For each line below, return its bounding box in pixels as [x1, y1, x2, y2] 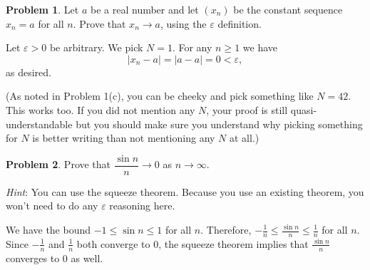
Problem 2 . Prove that [6, 157, 111, 172]
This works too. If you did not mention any [6, 102, 195, 117]
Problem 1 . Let [6, 2, 79, 16]
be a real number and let [91, 2, 199, 16]
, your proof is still [206, 102, 288, 117]
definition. [217, 16, 262, 31]
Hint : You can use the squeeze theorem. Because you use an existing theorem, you [6, 184, 364, 199]
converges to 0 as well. [6, 250, 103, 265]
